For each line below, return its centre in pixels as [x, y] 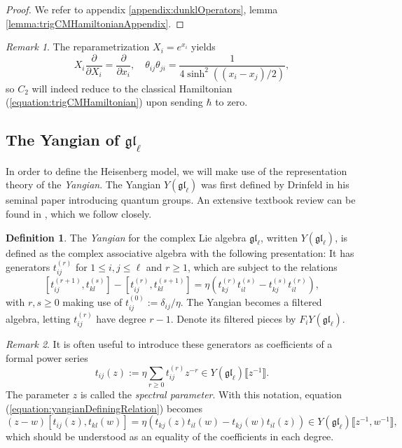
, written [279, 237]
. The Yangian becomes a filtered [251, 302]
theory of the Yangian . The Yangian [83, 184]
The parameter [38, 394]
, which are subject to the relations [262, 267]
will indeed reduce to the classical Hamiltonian [132, 88]
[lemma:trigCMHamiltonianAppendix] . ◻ [95, 23]
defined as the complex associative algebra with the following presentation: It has [180, 252]
